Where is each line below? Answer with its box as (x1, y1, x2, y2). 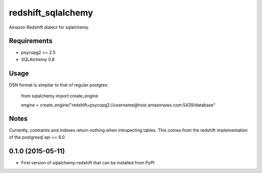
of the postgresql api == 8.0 (9, 134, 65, 140)
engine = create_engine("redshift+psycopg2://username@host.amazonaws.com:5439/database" (21, 102, 216, 108)
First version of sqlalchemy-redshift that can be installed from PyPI (21, 159, 155, 165)
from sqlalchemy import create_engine (21, 93, 98, 99)
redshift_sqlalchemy (9, 7, 93, 18)
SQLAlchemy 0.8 (21, 56, 55, 62)
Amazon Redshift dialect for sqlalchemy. (9, 24, 90, 30)
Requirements (9, 37, 53, 45)
